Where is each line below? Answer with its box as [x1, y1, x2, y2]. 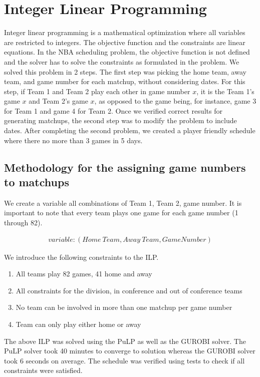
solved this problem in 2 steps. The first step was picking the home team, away [4, 66, 246, 77]
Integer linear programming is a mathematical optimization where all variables [4, 27, 245, 38]
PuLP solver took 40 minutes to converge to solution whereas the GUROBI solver [4, 345, 255, 356]
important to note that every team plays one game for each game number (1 [4, 207, 238, 218]
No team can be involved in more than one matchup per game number [16, 302, 232, 312]
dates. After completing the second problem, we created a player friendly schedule [4, 125, 255, 136]
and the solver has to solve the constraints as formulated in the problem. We [4, 56, 239, 67]
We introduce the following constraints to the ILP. [4, 251, 159, 262]
